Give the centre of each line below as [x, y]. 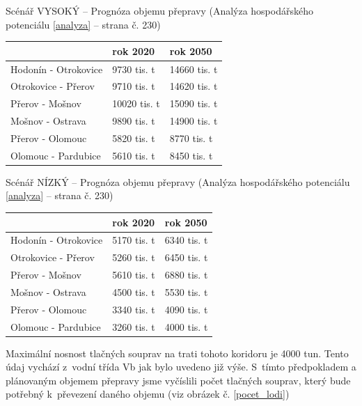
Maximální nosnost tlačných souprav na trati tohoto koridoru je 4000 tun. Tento [177, 353]
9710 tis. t [134, 86]
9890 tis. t [134, 121]
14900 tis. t [194, 121]
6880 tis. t [186, 275]
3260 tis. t [134, 326]
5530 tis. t [186, 291]
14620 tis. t [194, 86]
